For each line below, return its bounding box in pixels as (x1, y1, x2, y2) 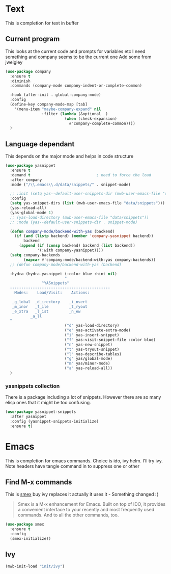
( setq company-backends (10, 252, 60, 257)
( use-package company (5, 69, 51, 74)
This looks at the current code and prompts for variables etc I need (5, 48, 146, 54)
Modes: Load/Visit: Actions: (14, 290, 90, 296)
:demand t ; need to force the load (10, 172, 152, 177)
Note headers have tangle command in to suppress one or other (5, 463, 140, 469)
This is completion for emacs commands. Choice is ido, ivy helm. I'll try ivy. (5, 457, 163, 464)
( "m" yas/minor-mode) (64, 361, 110, 366)
